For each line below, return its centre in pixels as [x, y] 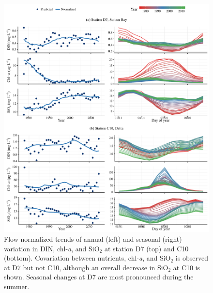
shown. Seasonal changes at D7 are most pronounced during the [99, 277]
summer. [17, 286]
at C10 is [187, 267]
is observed [192, 258]
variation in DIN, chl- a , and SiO [52, 248]
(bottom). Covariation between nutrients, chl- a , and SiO [87, 258]
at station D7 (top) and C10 [146, 248]
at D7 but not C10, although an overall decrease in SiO [86, 267]
